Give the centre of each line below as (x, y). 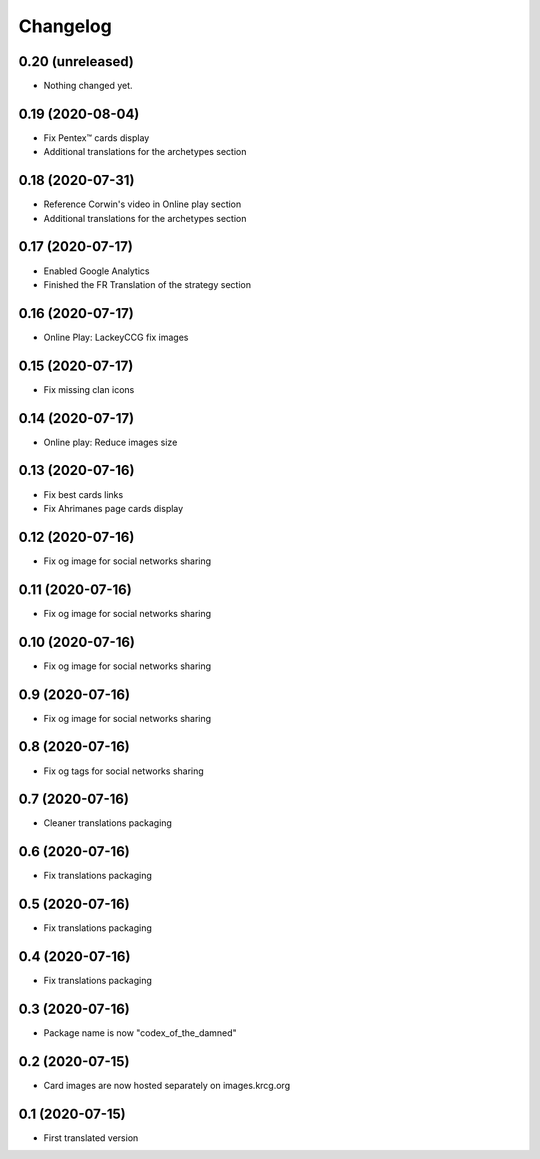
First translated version (91, 1137)
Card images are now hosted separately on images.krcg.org (166, 1085)
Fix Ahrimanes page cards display (113, 508)
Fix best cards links (83, 494)
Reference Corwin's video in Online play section (142, 204)
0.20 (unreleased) (76, 61)
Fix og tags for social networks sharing (123, 771)
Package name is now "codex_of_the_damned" (140, 1033)
